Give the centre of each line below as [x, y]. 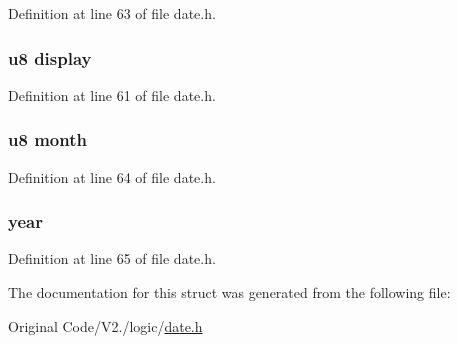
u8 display [50, 57]
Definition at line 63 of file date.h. [112, 13]
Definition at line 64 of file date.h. [112, 176]
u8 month [47, 139]
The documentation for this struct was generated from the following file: [229, 292]
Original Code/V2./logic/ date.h [105, 325]
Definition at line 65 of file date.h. [112, 258]
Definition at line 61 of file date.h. [112, 94]
